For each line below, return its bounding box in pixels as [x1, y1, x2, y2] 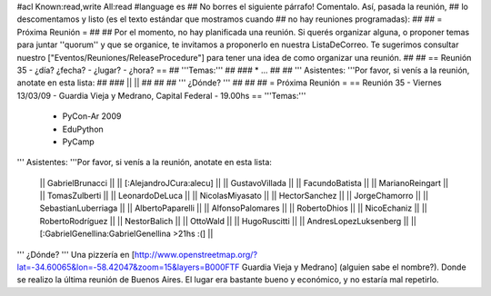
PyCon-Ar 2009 [62, 111, 122, 122]
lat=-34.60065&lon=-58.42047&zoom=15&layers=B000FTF [16, 261, 240, 272]
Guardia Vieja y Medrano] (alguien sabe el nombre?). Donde [241, 261, 467, 272]
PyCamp [62, 136, 95, 147]
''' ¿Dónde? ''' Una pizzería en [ [16, 249, 135, 260]
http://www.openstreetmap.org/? [134, 249, 258, 260]
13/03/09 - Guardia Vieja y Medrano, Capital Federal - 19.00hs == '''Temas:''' [16, 90, 306, 101]
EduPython [62, 123, 104, 134]
